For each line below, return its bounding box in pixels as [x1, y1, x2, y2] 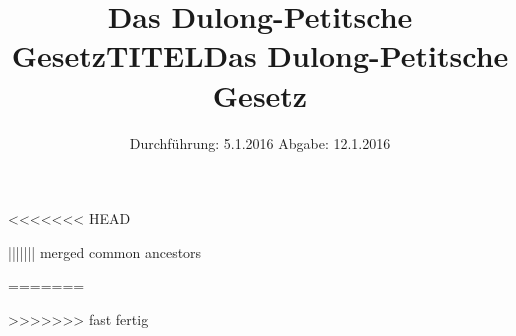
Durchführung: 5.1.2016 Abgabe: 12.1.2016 [129, 132, 391, 153]
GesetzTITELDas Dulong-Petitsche [11, 35, 509, 76]
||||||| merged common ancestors [8, 241, 202, 262]
